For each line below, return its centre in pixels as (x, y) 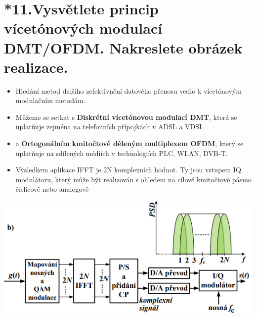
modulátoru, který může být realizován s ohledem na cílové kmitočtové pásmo (133, 179)
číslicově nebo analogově (52, 189)
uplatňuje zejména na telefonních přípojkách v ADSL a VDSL (109, 127)
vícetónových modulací (83, 28)
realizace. (36, 67)
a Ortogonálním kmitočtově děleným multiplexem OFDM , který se (129, 143)
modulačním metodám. (50, 100)
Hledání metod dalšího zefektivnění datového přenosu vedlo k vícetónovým (128, 90)
